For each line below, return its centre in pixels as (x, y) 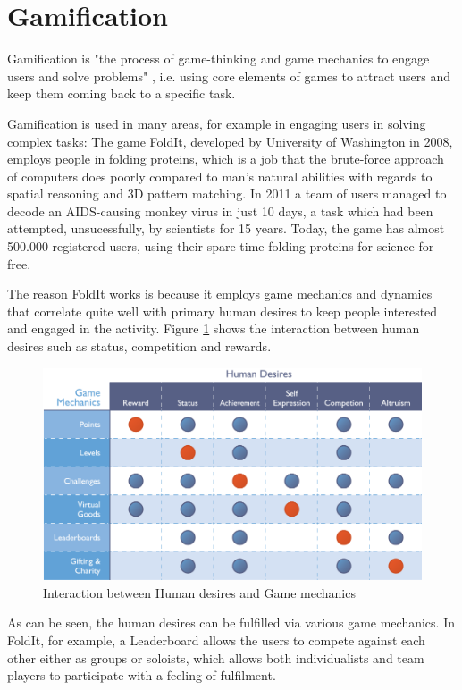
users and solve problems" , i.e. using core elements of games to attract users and (229, 76)
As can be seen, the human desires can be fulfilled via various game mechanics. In (231, 623)
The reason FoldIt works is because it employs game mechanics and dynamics (220, 294)
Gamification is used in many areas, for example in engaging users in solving (217, 123)
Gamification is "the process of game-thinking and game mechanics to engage (218, 59)
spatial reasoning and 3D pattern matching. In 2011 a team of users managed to (227, 194)
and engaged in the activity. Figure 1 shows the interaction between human (214, 328)
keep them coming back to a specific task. (122, 93)
